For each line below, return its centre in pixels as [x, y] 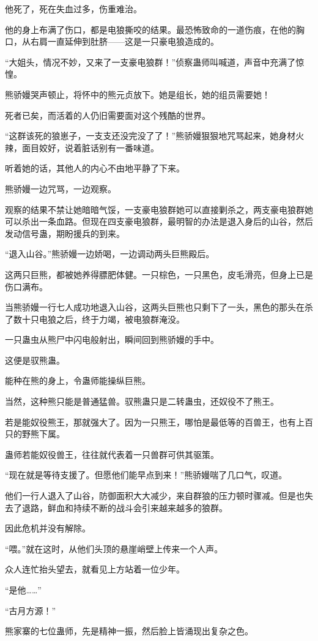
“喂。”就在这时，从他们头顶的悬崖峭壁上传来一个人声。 [114, 548]
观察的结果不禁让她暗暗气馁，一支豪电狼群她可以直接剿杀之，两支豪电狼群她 [159, 209]
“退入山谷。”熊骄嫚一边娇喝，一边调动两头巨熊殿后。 [110, 254]
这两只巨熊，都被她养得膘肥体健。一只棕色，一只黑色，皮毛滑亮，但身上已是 [159, 274]
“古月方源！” [31, 610]
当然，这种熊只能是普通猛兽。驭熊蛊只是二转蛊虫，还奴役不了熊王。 [142, 401]
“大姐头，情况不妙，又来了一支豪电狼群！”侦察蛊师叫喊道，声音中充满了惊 [155, 62]
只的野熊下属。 [35, 434]
